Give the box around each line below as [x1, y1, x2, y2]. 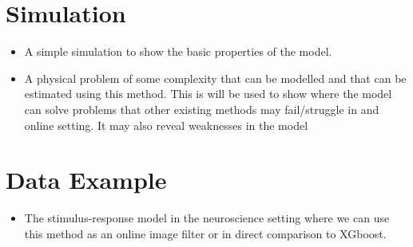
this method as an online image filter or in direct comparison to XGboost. [24, 225, 387, 241]
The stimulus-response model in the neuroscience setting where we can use [24, 210, 390, 226]
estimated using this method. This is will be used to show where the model [24, 85, 392, 102]
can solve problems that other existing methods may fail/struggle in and [24, 100, 379, 117]
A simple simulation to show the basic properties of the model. [24, 43, 332, 60]
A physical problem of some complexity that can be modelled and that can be [24, 69, 407, 86]
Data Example [6, 163, 167, 196]
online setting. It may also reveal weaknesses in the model [24, 116, 308, 133]
